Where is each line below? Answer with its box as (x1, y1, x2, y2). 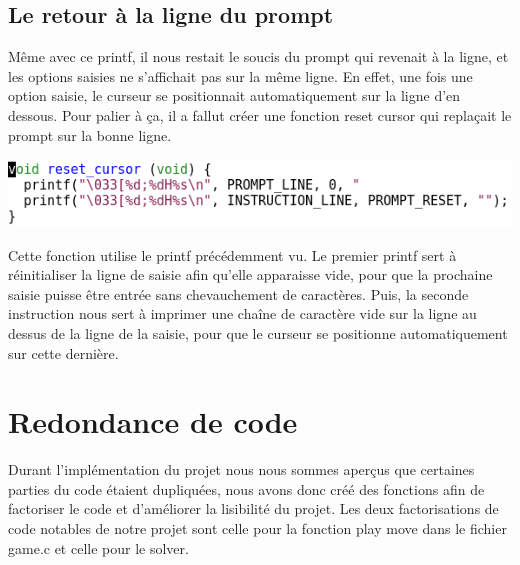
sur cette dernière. (8, 342, 119, 363)
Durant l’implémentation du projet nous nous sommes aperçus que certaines (8, 459, 475, 480)
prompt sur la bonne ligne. (8, 124, 172, 145)
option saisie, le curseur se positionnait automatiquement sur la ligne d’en (8, 85, 461, 106)
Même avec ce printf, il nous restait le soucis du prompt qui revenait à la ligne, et (8, 46, 509, 67)
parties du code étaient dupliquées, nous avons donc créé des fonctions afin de (8, 478, 485, 499)
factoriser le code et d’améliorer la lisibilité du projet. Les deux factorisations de (8, 498, 499, 519)
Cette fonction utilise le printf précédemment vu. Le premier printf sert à (8, 244, 457, 265)
